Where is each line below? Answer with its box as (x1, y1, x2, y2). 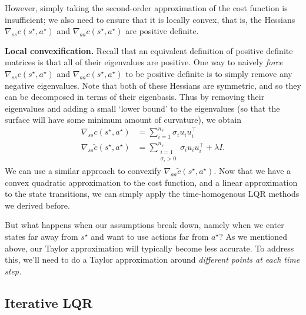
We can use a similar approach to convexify (5, 165, 161, 177)
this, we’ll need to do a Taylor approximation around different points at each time (5, 253, 300, 266)
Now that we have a (219, 165, 291, 177)
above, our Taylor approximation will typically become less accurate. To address (5, 242, 294, 254)
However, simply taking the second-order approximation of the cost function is (5, 2, 288, 14)
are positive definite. (125, 25, 199, 37)
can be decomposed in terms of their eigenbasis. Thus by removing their (5, 91, 265, 103)
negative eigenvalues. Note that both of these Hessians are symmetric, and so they (5, 79, 301, 91)
